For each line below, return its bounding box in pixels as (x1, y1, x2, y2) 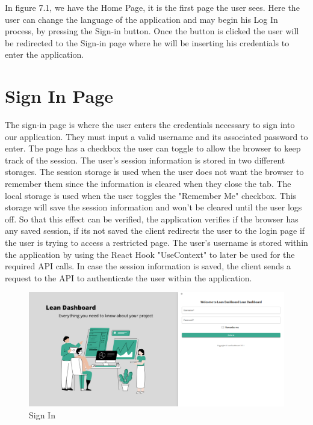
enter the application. (5, 48, 84, 61)
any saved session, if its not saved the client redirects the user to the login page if (5, 224, 305, 237)
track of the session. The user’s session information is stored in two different (5, 153, 285, 166)
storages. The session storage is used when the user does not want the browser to (5, 165, 304, 178)
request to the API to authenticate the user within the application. (5, 271, 252, 284)
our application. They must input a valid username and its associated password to (5, 130, 308, 142)
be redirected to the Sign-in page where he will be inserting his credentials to (5, 36, 290, 49)
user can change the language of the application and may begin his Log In (5, 13, 278, 25)
